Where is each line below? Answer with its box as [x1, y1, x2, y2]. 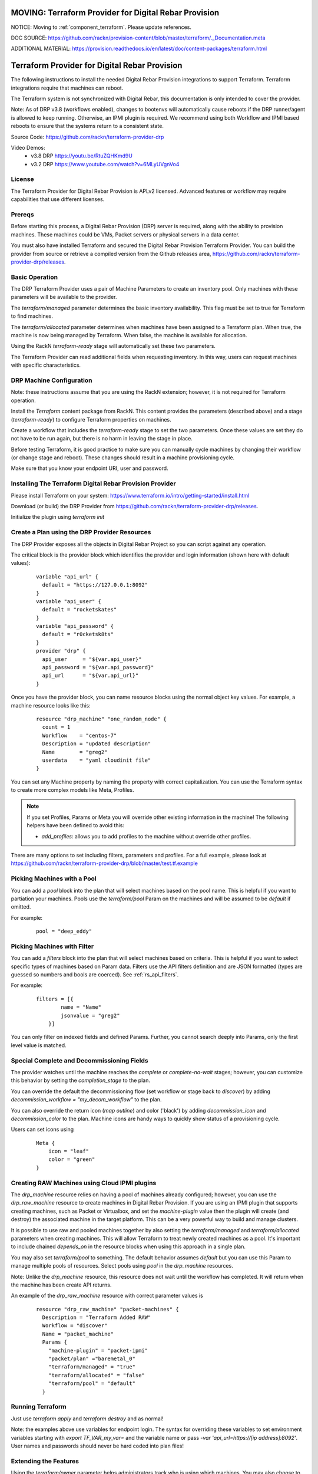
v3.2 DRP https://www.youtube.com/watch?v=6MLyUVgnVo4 [31, 160, 180, 167]
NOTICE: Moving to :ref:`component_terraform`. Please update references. [11, 24, 191, 31]
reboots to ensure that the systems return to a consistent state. [11, 123, 164, 130]
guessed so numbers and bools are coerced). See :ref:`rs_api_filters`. [11, 971, 179, 978]
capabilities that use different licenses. [11, 196, 105, 203]
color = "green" [48, 1156, 95, 1163]
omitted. [11, 903, 31, 910]
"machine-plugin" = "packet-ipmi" [48, 1347, 148, 1354]
